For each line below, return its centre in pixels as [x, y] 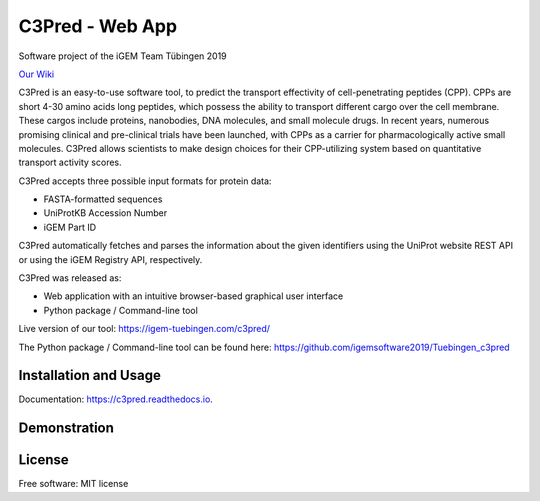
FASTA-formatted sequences [103, 199]
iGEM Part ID [70, 227]
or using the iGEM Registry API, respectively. [110, 259]
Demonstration [66, 428]
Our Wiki [36, 74]
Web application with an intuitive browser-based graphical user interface [193, 296]
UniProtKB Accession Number [105, 213]
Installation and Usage [90, 375]
